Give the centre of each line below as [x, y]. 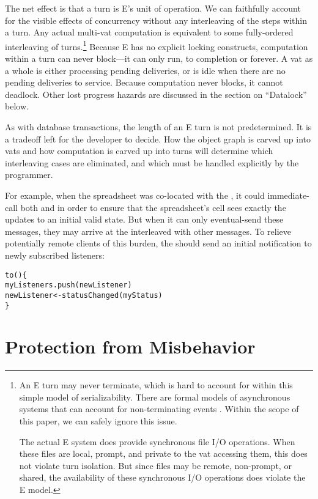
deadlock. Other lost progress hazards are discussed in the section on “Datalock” [156, 94]
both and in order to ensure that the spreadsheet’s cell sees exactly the [153, 207]
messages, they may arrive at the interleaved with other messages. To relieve [148, 231]
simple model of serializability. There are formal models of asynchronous [155, 397]
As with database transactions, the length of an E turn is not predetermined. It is [158, 127]
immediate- [288, 195]
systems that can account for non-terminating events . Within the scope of [159, 409]
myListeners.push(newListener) [68, 285]
